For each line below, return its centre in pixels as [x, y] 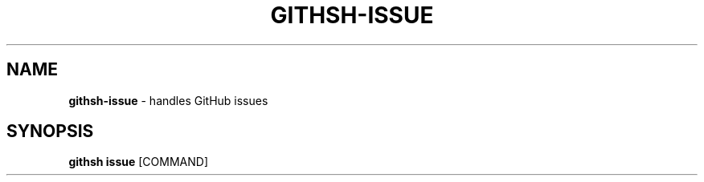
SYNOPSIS [50, 131]
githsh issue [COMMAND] [138, 162]
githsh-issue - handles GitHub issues [168, 100]
